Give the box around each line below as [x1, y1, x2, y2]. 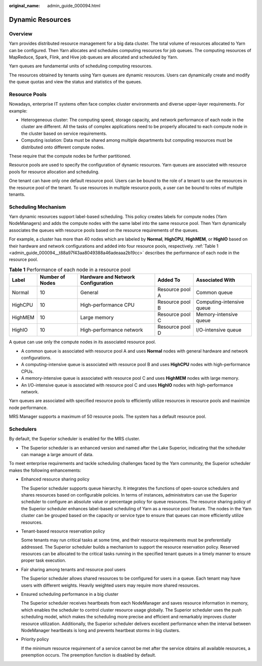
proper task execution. [21, 557, 66, 563]
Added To [157, 277, 180, 283]
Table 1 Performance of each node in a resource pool [9, 266, 131, 273]
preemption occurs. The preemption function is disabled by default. [21, 652, 156, 658]
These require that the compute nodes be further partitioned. [9, 153, 131, 159]
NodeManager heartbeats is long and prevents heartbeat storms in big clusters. [21, 628, 180, 633]
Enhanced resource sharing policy [21, 476, 90, 482]
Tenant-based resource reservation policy [21, 528, 105, 534]
